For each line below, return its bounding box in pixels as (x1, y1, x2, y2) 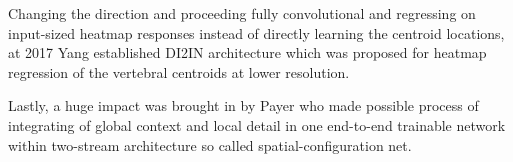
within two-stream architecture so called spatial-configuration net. (8, 134, 412, 155)
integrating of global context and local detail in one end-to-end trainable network (8, 114, 506, 135)
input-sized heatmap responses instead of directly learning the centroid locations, (8, 22, 505, 43)
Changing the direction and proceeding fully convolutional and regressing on (8, 3, 476, 23)
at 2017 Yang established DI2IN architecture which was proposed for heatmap (8, 42, 487, 63)
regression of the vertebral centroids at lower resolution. (8, 61, 350, 82)
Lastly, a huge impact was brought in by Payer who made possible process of (8, 95, 479, 116)
